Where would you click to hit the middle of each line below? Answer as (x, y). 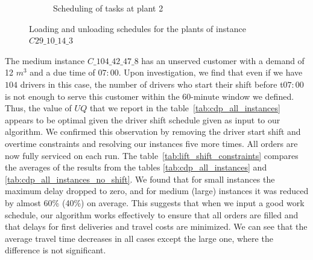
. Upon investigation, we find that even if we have (210, 72)
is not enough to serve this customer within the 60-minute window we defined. (150, 96)
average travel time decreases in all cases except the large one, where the (139, 238)
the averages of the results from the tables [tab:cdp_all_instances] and (136, 167)
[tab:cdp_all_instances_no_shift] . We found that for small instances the (140, 179)
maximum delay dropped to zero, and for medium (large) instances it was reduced (157, 191)
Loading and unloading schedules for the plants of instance (138, 28)
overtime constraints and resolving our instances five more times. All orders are (151, 143)
